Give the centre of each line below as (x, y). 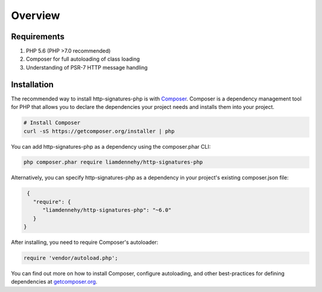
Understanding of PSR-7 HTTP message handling (87, 67)
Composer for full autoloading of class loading (83, 59)
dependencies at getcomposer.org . (54, 282)
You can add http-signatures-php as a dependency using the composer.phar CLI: (111, 146)
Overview (35, 15)
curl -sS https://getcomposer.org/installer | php (99, 131)
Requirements (38, 37)
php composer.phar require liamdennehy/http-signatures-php (113, 162)
